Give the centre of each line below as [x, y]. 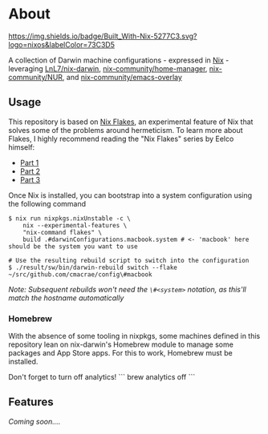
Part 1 [29, 163]
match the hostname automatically [66, 298]
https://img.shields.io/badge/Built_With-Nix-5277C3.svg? [103, 36]
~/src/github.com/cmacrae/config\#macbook [80, 274]
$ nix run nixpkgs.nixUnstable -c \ [69, 218]
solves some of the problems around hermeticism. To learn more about [126, 130]
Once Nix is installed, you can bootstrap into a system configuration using [130, 195]
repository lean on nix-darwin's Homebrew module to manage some [121, 344]
